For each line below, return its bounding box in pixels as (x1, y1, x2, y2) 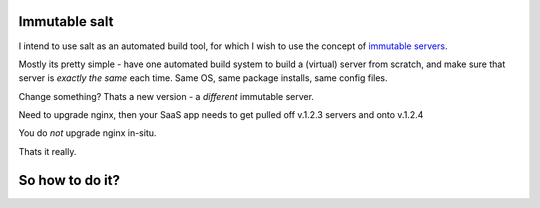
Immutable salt (18, 13, 114, 30)
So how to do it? (18, 171, 120, 189)
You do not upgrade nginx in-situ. (18, 127, 157, 139)
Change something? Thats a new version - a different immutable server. (18, 90, 315, 102)
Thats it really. (18, 145, 77, 157)
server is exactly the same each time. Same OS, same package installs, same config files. (18, 72, 389, 84)
